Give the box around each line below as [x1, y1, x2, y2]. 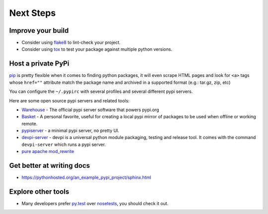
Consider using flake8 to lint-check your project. [21, 40, 121, 46]
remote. [21, 121, 38, 127]
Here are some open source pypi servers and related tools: [9, 97, 130, 104]
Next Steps [9, 7, 56, 18]
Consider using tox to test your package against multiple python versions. [21, 46, 172, 52]
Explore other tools [9, 187, 69, 196]
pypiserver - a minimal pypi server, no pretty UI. [21, 128, 120, 134]
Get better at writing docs [9, 161, 90, 170]
